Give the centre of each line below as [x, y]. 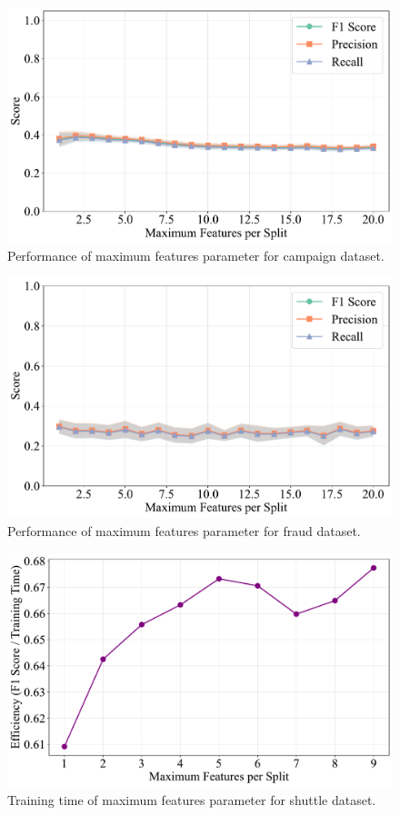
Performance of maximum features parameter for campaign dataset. [196, 256]
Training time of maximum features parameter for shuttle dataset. [192, 799]
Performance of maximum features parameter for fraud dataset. [184, 531]
